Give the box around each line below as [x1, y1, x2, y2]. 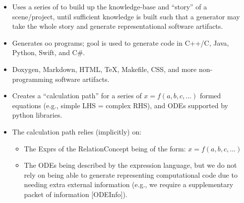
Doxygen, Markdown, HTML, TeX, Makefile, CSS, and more [12, 64, 197, 74]
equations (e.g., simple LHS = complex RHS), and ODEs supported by [12, 100, 228, 110]
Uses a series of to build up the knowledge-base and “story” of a [12, 1, 207, 11]
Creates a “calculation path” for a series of [12, 90, 142, 101]
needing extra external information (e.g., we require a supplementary [24, 179, 234, 190]
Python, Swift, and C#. [12, 47, 85, 58]
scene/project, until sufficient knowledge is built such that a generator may [12, 11, 240, 21]
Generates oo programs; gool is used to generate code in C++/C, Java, [12, 37, 229, 48]
